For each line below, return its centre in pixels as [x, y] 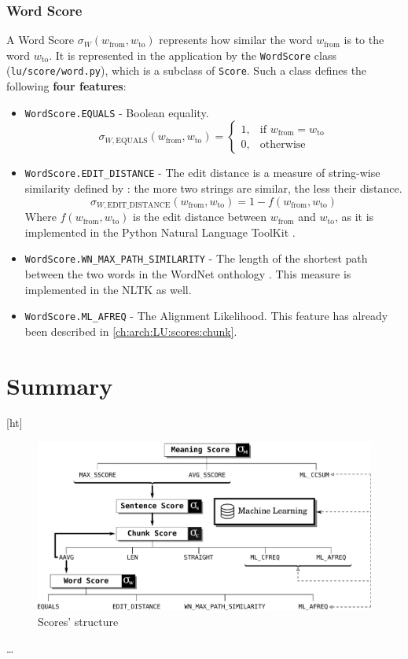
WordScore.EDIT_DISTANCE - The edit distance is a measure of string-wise [202, 173]
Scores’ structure [78, 621]
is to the [364, 40]
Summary [60, 385]
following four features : [66, 86]
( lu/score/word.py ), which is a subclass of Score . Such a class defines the [187, 70]
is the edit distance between [200, 217]
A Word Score [40, 40]
